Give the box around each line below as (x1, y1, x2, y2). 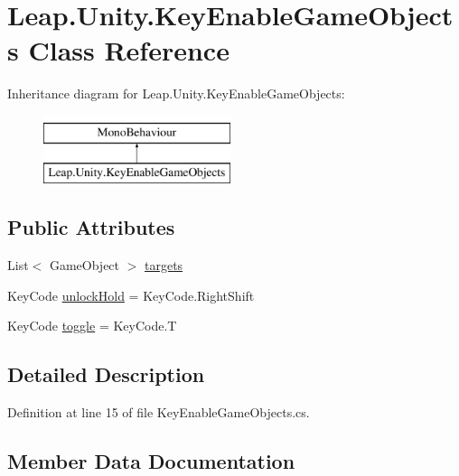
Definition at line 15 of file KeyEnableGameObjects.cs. (7, 403, 310, 422)
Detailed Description (7, 360, 205, 388)
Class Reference (28, 32, 229, 69)
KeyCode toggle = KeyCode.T (7, 316, 177, 335)
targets (145, 256, 183, 275)
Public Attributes (7, 213, 175, 241)
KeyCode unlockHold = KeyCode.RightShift (7, 285, 255, 304)
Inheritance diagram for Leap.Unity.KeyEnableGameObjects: (7, 84, 345, 103)
